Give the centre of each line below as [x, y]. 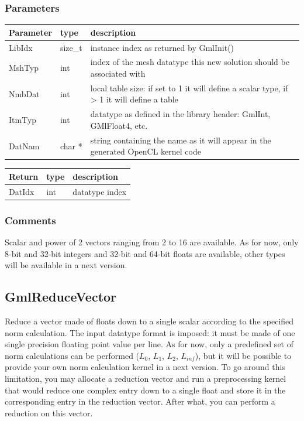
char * [71, 146]
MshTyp [24, 68]
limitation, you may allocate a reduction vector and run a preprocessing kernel [146, 379]
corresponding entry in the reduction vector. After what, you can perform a [140, 401]
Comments [30, 220]
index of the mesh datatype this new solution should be [190, 62]
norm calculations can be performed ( [72, 355]
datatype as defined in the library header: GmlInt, [180, 114]
